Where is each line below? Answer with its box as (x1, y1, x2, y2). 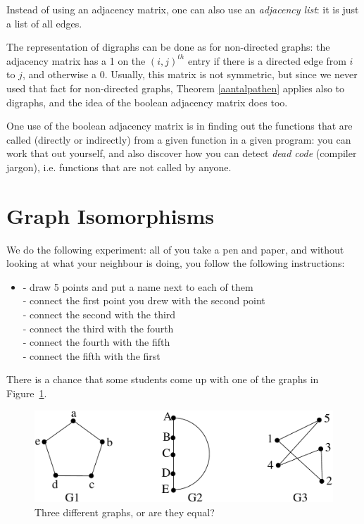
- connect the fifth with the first (23, 348, 161, 363)
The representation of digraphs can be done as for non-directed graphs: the (6, 39, 330, 54)
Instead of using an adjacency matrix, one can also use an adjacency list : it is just (6, 2, 359, 16)
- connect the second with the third (23, 307, 176, 322)
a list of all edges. (6, 15, 82, 30)
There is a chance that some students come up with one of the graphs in (6, 372, 319, 387)
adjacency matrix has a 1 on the (6, 53, 146, 68)
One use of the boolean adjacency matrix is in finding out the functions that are (6, 118, 353, 133)
